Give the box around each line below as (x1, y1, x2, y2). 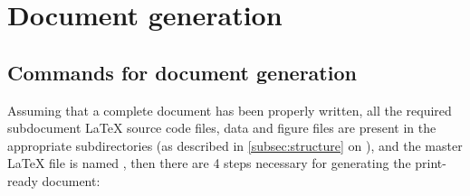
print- (415, 154, 446, 173)
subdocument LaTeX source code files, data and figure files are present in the (7, 118, 436, 137)
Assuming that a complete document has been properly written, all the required (7, 100, 452, 119)
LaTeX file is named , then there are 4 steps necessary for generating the (7, 154, 411, 173)
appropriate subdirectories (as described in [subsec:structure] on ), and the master (7, 135, 463, 154)
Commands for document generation (7, 58, 357, 86)
